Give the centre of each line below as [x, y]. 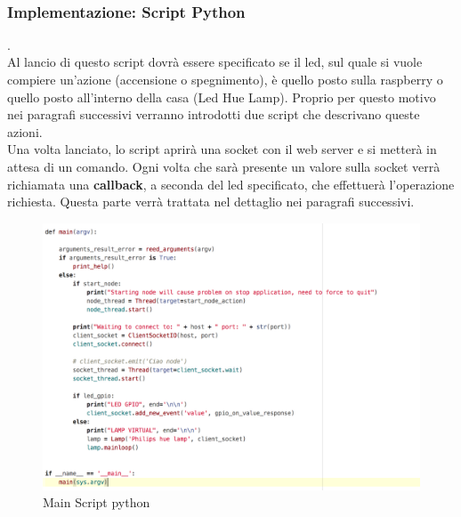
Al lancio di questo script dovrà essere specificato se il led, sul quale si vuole [215, 62]
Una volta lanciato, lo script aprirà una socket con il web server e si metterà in [222, 149]
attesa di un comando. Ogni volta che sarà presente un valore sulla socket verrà [224, 166]
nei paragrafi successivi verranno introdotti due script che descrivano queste [214, 114]
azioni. [25, 131]
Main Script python [97, 502]
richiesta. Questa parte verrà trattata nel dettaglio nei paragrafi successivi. [211, 202]
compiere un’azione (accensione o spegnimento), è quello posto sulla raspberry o [225, 79]
